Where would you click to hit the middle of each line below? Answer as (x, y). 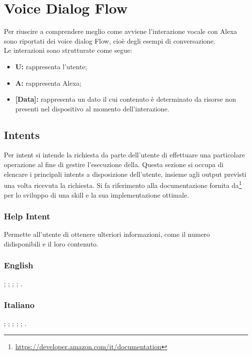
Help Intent (27, 216)
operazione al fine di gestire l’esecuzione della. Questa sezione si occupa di (114, 164)
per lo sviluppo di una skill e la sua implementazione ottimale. (96, 194)
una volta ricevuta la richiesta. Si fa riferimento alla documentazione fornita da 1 (123, 184)
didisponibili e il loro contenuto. (51, 243)
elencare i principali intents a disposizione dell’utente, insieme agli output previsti (125, 174)
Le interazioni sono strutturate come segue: (68, 50)
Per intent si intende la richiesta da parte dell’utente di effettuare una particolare (125, 155)
